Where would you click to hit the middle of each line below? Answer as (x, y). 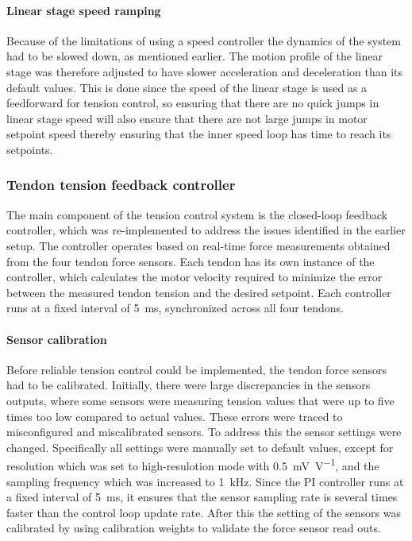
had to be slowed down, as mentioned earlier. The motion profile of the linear (194, 56)
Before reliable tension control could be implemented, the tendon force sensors (197, 369)
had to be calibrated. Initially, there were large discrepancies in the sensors (189, 385)
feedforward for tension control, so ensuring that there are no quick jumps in (193, 103)
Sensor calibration (57, 339)
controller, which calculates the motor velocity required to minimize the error (194, 277)
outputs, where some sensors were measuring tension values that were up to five (200, 400)
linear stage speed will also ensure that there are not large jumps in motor (187, 118)
